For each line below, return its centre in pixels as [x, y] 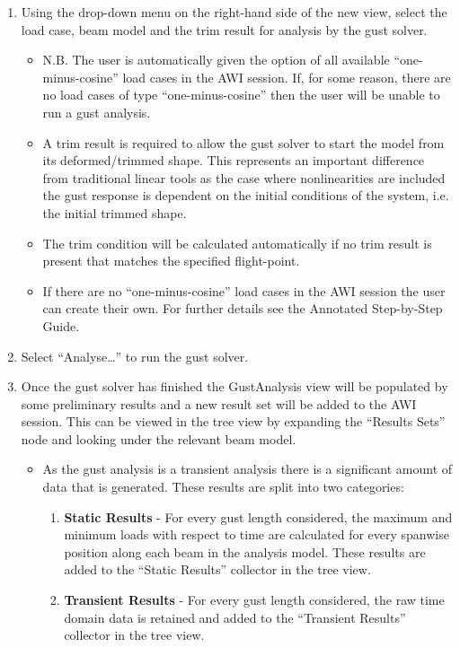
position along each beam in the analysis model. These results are [245, 551]
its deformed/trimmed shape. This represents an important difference [234, 160]
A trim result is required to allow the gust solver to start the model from [243, 142]
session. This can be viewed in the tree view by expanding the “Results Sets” [233, 421]
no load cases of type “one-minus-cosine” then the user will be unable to [241, 95]
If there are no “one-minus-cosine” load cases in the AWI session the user [244, 290]
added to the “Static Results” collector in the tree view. [217, 569]
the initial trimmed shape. [115, 212]
